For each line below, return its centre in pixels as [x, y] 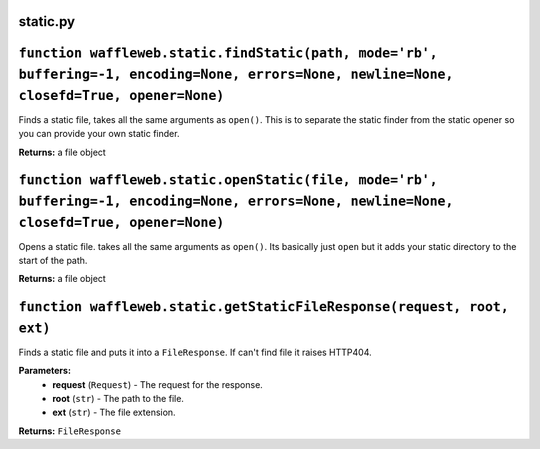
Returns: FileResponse [70, 431]
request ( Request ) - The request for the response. [158, 384]
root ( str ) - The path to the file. [118, 399]
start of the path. [53, 260]
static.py [46, 21]
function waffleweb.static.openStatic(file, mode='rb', [228, 180]
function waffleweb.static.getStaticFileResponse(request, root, [263, 307]
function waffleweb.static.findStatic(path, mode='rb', [228, 53]
